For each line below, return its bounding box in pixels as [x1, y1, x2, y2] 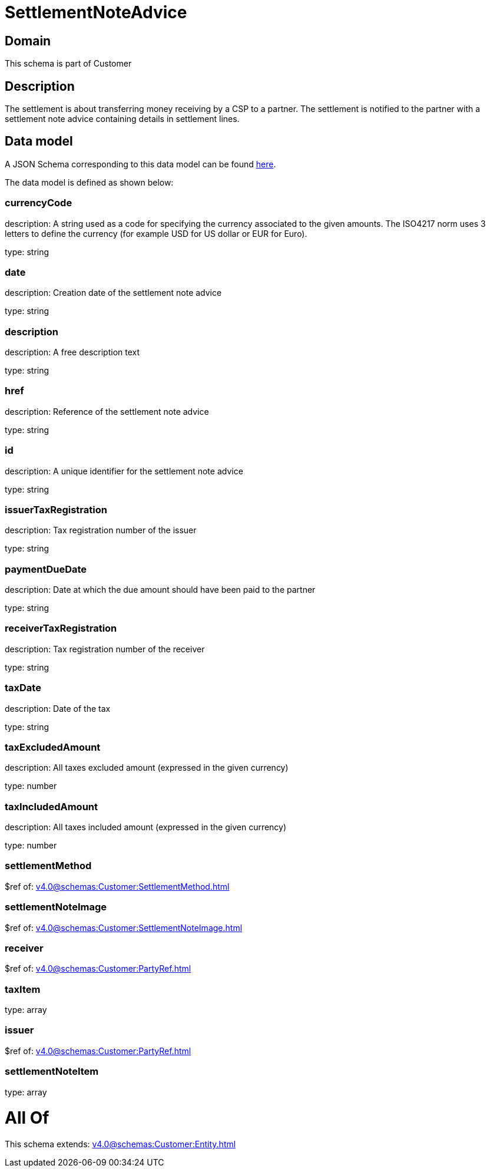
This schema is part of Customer [5, 58, 132, 69]
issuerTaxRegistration [5, 503, 107, 516]
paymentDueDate [5, 563, 87, 575]
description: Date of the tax [5, 703, 111, 714]
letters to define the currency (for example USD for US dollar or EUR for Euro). [5, 228, 307, 239]
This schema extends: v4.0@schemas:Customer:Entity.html [5, 1139, 236, 1150]
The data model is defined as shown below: [5, 177, 174, 187]
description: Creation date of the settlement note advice [5, 288, 222, 298]
